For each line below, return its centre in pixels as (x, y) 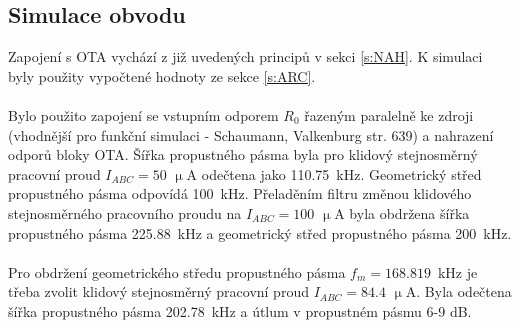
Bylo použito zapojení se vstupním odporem (143, 114)
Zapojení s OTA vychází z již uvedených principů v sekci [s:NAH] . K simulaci (245, 56)
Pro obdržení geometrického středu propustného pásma (177, 271)
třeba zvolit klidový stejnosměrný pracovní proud (158, 291)
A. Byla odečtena (458, 291)
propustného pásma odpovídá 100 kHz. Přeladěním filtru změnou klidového (240, 193)
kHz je (457, 271)
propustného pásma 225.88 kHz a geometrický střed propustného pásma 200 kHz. (260, 232)
